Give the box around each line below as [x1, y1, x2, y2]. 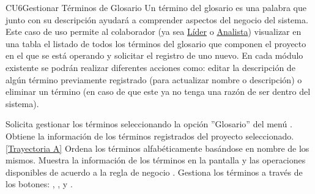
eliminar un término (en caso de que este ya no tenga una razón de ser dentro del [6, 85, 311, 98]
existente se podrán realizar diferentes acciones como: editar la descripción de [6, 61, 295, 73]
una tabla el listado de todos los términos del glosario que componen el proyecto [6, 37, 306, 50]
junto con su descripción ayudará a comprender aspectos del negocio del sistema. [6, 13, 308, 26]
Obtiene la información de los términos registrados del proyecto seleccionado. [6, 129, 294, 142]
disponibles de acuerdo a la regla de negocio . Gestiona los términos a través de [6, 165, 303, 178]
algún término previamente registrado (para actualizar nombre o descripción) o [6, 73, 302, 86]
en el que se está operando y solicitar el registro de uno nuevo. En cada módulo [6, 49, 303, 62]
